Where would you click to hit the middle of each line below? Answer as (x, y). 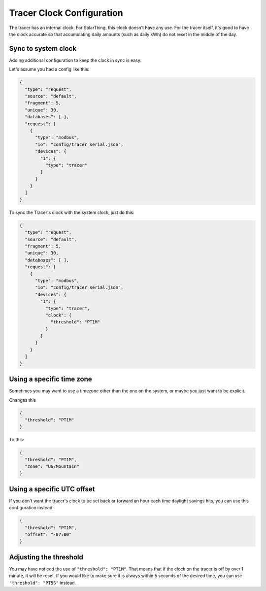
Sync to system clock (43, 49)
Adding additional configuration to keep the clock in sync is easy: (75, 60)
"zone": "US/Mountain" (52, 467)
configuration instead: (32, 508)
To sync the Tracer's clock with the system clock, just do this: (72, 212)
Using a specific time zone (50, 379)
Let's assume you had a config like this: (49, 70)
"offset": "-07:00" (48, 535)
